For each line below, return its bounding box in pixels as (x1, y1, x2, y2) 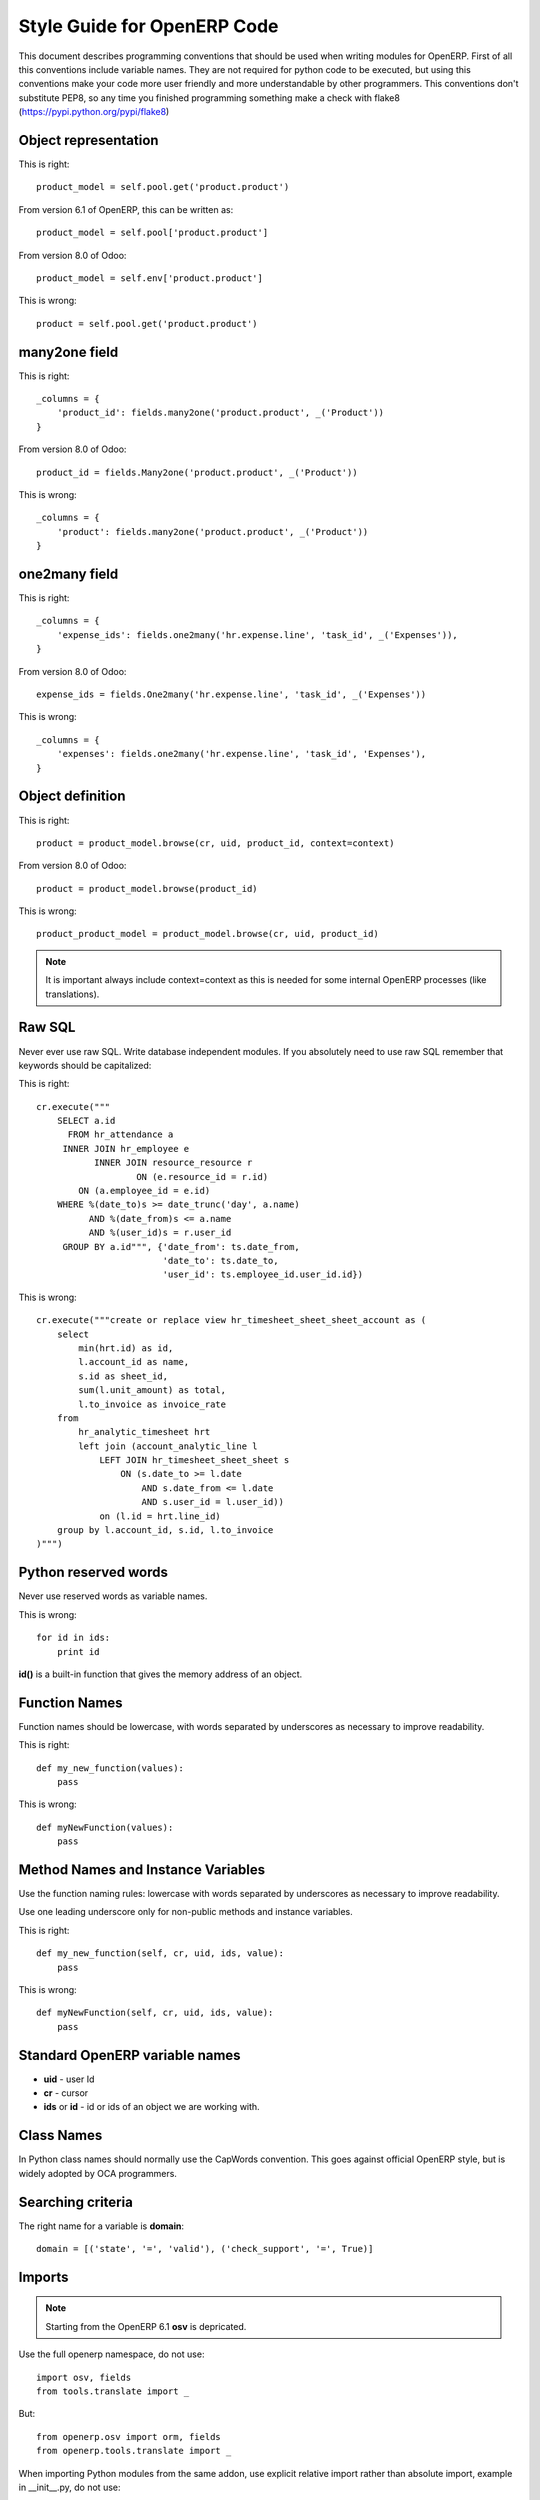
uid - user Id (43, 2073, 95, 2085)
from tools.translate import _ (36, 2386, 190, 2397)
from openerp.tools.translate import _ (36, 2445, 232, 2457)
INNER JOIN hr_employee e (62, 1143, 190, 1154)
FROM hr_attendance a (67, 1129, 174, 1140)
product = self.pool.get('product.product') (36, 318, 259, 329)
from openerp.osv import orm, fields (36, 2431, 222, 2442)
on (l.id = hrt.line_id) (99, 1510, 222, 1522)
